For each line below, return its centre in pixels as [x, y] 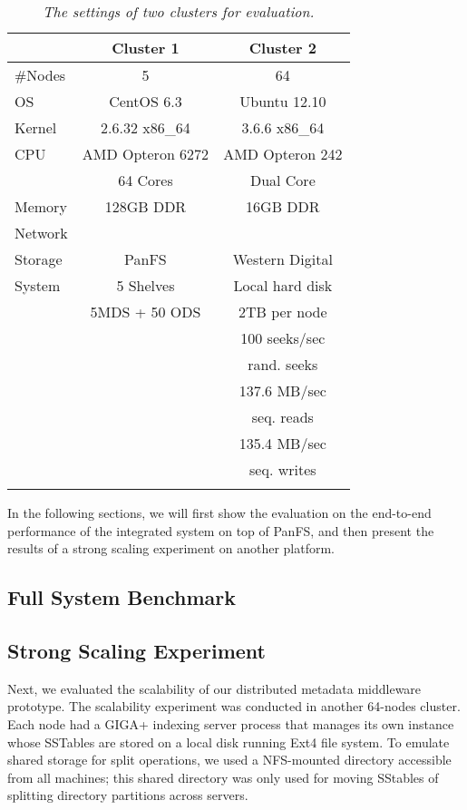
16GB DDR [283, 206]
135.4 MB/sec [282, 443]
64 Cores [146, 180]
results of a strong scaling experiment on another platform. [171, 548]
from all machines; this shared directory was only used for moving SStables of [223, 777]
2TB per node [283, 312]
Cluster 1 [146, 48]
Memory [41, 206]
